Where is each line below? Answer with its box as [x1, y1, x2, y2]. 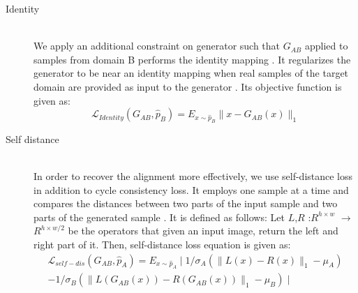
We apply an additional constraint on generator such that [33, 38, 281, 53]
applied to [304, 38, 348, 53]
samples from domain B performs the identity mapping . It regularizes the [33, 52, 351, 66]
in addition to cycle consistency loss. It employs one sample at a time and [33, 182, 349, 197]
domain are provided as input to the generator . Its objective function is [33, 79, 342, 93]
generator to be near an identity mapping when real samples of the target [33, 66, 349, 80]
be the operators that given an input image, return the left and [68, 223, 338, 238]
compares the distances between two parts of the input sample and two [33, 196, 338, 211]
